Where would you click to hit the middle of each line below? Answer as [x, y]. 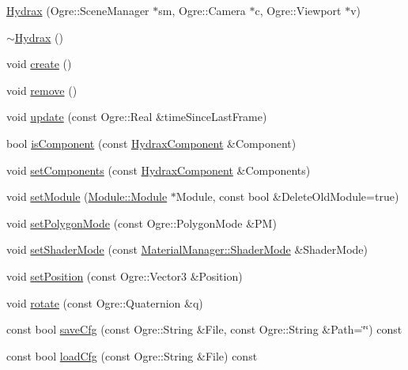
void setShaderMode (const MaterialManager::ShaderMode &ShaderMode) [187, 249]
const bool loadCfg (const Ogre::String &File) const [132, 355]
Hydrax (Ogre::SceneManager [78, 10]
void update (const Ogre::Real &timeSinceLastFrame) [137, 117]
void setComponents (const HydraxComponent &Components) [159, 170]
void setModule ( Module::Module [87, 196]
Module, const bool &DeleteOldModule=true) [287, 196]
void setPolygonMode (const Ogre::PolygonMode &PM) [142, 223]
